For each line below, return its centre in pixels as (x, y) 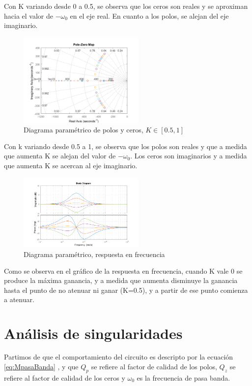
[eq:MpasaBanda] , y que (41, 366)
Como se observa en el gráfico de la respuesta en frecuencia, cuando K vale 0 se (123, 270)
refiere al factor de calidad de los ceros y (65, 377)
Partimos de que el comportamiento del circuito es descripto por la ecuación (119, 357)
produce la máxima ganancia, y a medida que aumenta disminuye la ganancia (121, 280)
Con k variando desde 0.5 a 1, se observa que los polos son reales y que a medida (126, 146)
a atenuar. (19, 299)
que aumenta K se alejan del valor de (60, 156)
